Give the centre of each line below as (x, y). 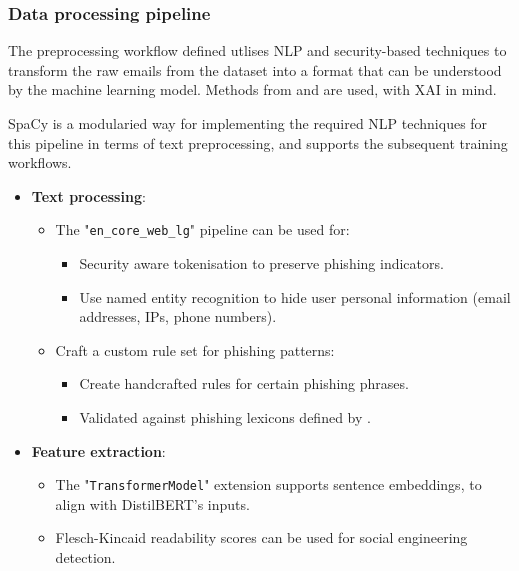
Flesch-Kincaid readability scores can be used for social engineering (261, 537)
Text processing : (88, 195)
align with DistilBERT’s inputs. (152, 503)
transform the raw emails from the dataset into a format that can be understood (255, 69)
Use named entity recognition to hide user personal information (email (295, 296)
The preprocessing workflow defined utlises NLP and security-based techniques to (257, 50)
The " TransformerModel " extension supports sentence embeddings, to (268, 484)
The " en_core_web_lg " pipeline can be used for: (202, 229)
